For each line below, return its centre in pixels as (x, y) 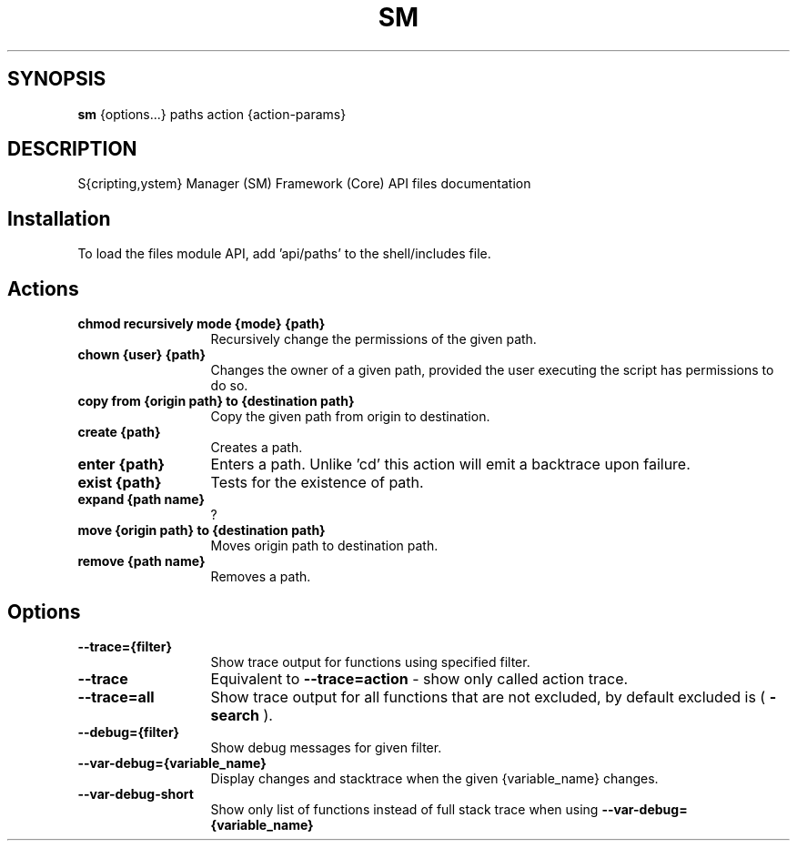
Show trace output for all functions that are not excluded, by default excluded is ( (488, 697)
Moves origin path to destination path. (324, 546)
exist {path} (120, 483)
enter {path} (121, 464)
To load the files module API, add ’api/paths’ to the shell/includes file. (284, 254)
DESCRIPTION (72, 149)
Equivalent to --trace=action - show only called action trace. (419, 678)
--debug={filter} (129, 732)
